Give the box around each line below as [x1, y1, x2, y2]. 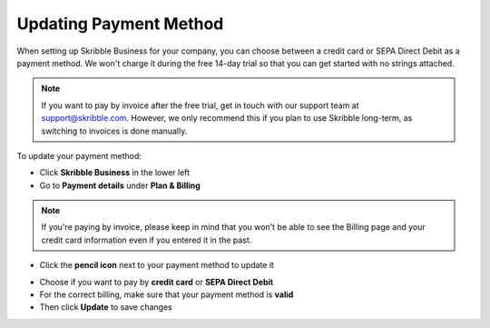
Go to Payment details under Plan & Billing [39, 180, 201, 191]
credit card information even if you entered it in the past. [41, 234, 252, 245]
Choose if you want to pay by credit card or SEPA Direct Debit [39, 276, 274, 287]
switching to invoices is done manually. [41, 125, 188, 136]
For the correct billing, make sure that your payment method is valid [39, 289, 294, 300]
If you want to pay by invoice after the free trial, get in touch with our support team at [41, 100, 359, 111]
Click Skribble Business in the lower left [39, 167, 191, 178]
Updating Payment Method [16, 14, 224, 34]
